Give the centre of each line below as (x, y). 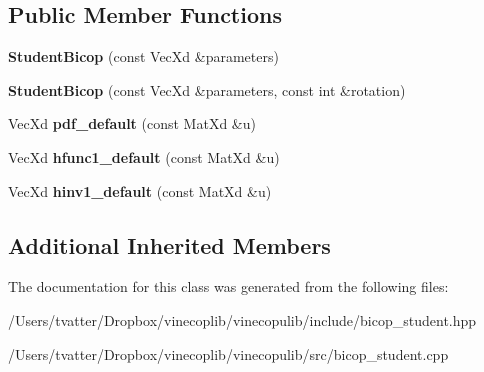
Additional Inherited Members (169, 244)
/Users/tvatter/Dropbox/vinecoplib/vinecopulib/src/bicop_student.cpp (228, 353)
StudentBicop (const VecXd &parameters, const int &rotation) (207, 89)
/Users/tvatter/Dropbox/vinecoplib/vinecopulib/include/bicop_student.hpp (242, 319)
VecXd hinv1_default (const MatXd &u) (140, 190)
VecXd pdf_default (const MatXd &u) (132, 123)
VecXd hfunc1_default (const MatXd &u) (144, 156)
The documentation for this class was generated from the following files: (228, 286)
